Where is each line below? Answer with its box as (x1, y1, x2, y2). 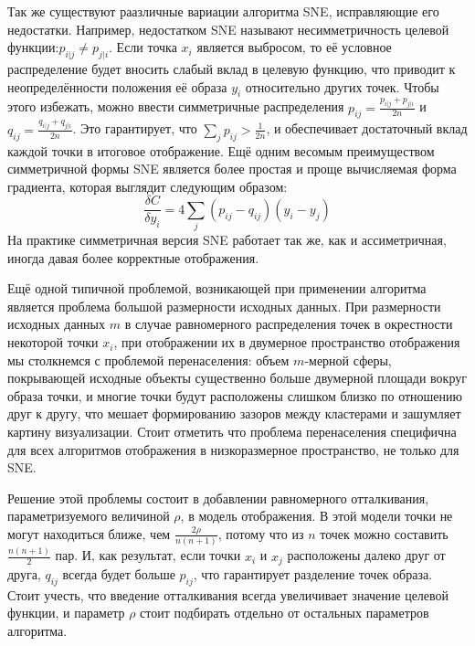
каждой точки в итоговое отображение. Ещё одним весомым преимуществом (7, 141, 435, 160)
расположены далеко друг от (287, 545, 446, 565)
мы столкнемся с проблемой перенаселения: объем (7, 350, 290, 369)
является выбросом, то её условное (196, 37, 392, 57)
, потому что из (217, 524, 304, 543)
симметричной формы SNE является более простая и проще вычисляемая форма (7, 159, 457, 178)
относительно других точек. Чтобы (245, 77, 439, 96)
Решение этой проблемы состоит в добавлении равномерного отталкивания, (7, 488, 429, 507)
